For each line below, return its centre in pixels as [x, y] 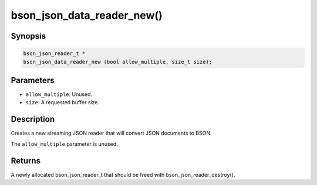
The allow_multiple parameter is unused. [65, 144]
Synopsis [28, 36]
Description [33, 119]
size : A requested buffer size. [63, 102]
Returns [26, 161]
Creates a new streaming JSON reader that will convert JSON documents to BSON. [111, 133]
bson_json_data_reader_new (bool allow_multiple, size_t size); [118, 62]
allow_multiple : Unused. [59, 94]
